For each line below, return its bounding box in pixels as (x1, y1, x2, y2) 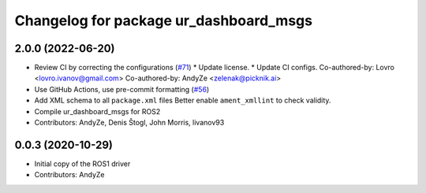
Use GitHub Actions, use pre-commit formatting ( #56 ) (34, 84, 210, 94)
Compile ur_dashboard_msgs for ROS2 (34, 106, 161, 116)
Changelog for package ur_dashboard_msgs (14, 12, 313, 29)
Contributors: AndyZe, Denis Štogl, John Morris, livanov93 (34, 118, 225, 128)
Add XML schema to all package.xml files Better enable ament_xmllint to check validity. (34, 95, 331, 106)
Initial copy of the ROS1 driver (34, 158, 131, 169)
